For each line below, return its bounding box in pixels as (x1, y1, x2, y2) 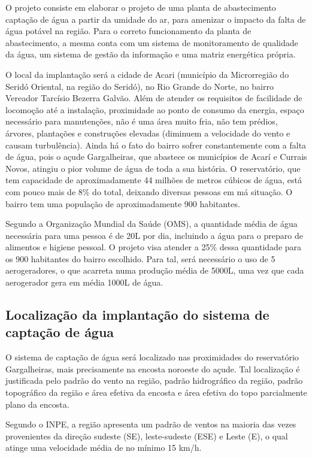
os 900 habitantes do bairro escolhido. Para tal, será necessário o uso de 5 (5, 252, 275, 265)
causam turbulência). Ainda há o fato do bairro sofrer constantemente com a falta (5, 138, 307, 151)
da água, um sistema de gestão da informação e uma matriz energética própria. (5, 48, 296, 60)
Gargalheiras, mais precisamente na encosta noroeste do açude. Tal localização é (5, 362, 300, 375)
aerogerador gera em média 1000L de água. (5, 276, 163, 289)
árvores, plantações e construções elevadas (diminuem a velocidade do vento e (5, 126, 290, 139)
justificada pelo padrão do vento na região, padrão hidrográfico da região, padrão (5, 374, 303, 387)
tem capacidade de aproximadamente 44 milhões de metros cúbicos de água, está (5, 174, 302, 186)
